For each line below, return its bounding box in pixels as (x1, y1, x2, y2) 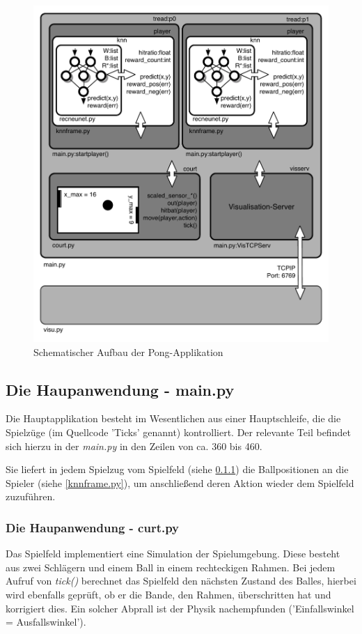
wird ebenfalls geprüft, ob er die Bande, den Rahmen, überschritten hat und (6, 587, 331, 601)
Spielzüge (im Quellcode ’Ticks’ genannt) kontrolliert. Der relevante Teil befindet (6, 424, 351, 439)
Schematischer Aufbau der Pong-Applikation (33, 344, 223, 359)
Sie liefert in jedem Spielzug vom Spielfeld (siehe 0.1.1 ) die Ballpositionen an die (6, 462, 349, 477)
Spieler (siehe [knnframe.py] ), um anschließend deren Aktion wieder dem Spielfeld (6, 475, 354, 490)
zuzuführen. (6, 489, 56, 504)
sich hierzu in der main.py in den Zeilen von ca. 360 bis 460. (6, 438, 262, 453)
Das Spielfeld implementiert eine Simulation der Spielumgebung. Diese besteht (6, 546, 340, 561)
